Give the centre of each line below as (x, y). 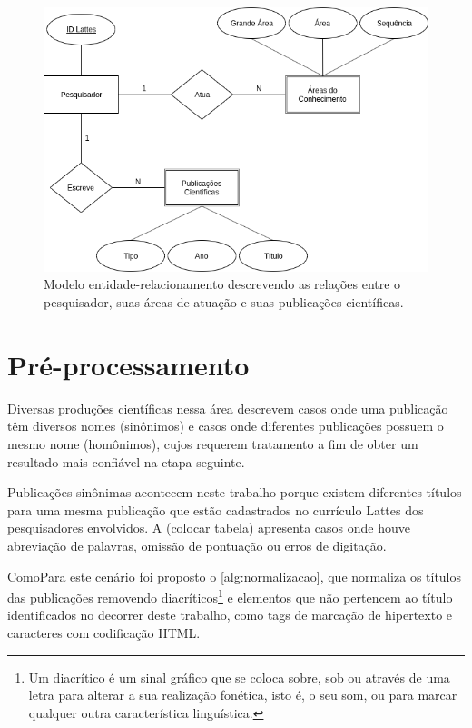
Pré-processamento (128, 364)
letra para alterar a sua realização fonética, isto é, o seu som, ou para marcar (243, 695)
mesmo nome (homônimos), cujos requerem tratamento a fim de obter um (213, 443)
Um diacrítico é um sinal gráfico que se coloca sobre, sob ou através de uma (239, 677)
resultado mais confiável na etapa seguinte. (126, 461)
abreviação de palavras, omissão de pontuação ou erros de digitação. (197, 545)
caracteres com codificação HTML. (104, 632)
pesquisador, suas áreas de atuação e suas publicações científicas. (224, 302)
